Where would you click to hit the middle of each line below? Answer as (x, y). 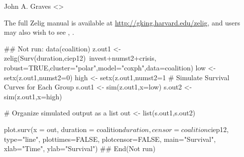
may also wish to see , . (39, 32)
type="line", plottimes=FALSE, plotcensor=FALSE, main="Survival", (110, 139)
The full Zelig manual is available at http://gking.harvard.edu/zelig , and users (122, 22)
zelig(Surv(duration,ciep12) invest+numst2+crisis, (80, 58)
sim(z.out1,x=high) (33, 96)
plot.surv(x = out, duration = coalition (63, 129)
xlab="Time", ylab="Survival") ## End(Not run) (80, 148)
